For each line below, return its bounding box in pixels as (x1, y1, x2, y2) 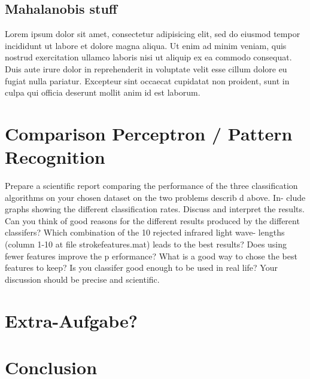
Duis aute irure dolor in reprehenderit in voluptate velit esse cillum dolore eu (5, 62, 287, 75)
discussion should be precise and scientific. (5, 273, 160, 285)
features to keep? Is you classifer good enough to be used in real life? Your (5, 261, 278, 274)
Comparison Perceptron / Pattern (5, 121, 293, 145)
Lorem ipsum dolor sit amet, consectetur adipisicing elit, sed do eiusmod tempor (5, 27, 300, 40)
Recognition (5, 145, 105, 169)
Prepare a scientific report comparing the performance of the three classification (5, 179, 298, 192)
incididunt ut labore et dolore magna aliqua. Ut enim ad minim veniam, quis (5, 39, 287, 51)
